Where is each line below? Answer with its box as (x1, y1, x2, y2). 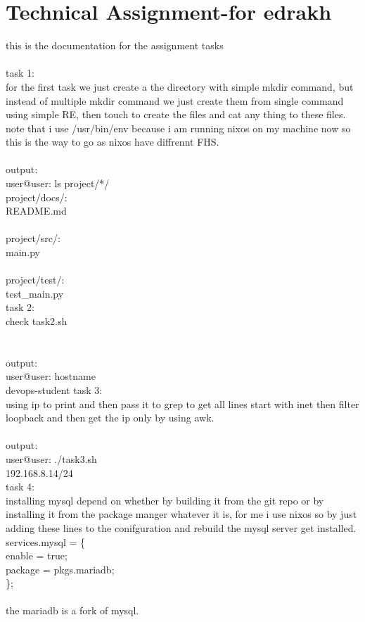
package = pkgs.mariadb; (6, 561, 115, 576)
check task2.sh (6, 314, 68, 328)
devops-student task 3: (6, 382, 103, 397)
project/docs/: (6, 189, 68, 204)
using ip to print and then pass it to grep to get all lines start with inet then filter (6, 396, 359, 411)
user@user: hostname (6, 369, 96, 383)
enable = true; (6, 548, 68, 563)
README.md (6, 203, 67, 218)
